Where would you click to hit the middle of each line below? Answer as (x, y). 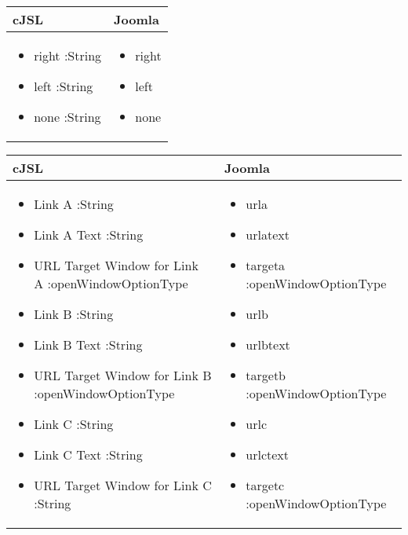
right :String (68, 55)
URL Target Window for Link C (123, 485)
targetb (266, 375)
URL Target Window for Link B (123, 375)
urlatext (268, 235)
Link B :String (74, 314)
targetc (265, 485)
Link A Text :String (89, 235)
